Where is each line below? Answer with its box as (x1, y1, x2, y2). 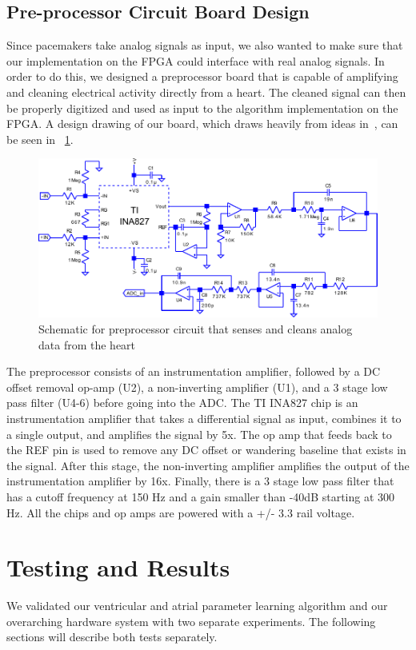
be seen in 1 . (6, 130, 74, 147)
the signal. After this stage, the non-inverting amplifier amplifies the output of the (6, 457, 410, 473)
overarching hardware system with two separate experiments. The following (6, 612, 376, 629)
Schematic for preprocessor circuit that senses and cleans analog (38, 320, 353, 337)
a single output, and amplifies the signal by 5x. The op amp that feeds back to (6, 425, 392, 442)
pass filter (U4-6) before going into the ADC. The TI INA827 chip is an (6, 394, 358, 411)
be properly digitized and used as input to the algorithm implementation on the (6, 99, 398, 116)
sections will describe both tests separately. (6, 628, 218, 645)
